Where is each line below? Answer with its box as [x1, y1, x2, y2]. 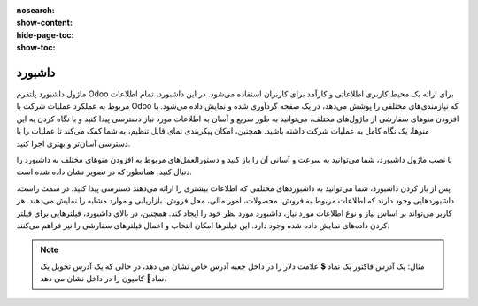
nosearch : [16, 5, 55, 15]
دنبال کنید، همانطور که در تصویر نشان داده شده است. [16, 166, 192, 177]
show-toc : [16, 42, 56, 53]
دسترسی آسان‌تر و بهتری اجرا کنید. [16, 138, 131, 149]
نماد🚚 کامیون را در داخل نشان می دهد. [40, 273, 167, 284]
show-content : [16, 18, 73, 28]
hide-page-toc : [16, 29, 74, 40]
